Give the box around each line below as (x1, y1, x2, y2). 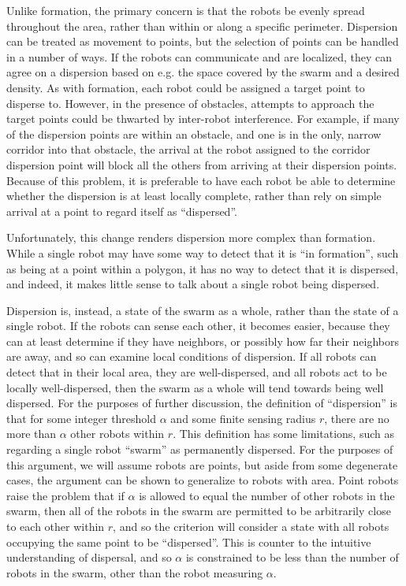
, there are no (324, 410, 389, 426)
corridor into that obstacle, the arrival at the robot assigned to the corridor (6, 141, 371, 158)
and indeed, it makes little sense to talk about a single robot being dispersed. (6, 276, 380, 292)
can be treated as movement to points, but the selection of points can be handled (6, 33, 399, 50)
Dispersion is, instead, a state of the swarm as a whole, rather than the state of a (6, 302, 399, 318)
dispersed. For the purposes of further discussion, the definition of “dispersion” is (6, 395, 397, 411)
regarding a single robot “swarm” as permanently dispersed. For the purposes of (6, 441, 393, 458)
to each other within (6, 518, 105, 534)
